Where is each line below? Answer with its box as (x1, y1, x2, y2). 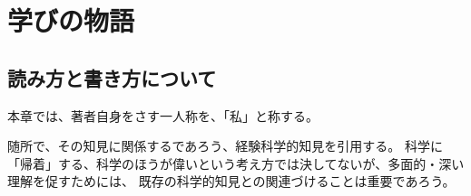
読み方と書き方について (7, 63, 217, 91)
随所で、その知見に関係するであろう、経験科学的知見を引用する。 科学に (7, 136, 443, 155)
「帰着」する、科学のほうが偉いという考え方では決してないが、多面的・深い (7, 154, 465, 173)
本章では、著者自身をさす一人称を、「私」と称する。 (7, 106, 319, 125)
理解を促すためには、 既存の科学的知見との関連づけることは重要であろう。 (7, 172, 456, 191)
